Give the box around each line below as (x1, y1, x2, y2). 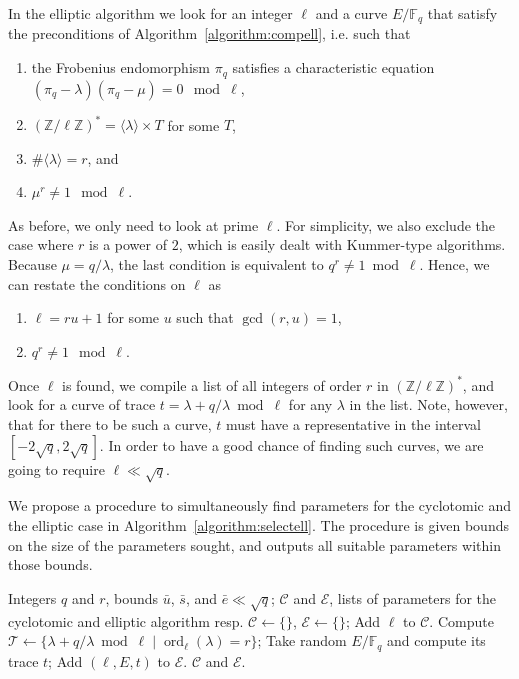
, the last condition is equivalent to (110, 253, 324, 274)
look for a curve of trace (8, 394, 156, 415)
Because (8, 253, 57, 274)
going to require (8, 458, 105, 479)
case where (8, 234, 74, 255)
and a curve (315, 3, 388, 23)
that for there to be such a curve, (8, 414, 212, 435)
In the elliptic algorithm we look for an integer (8, 3, 293, 23)
